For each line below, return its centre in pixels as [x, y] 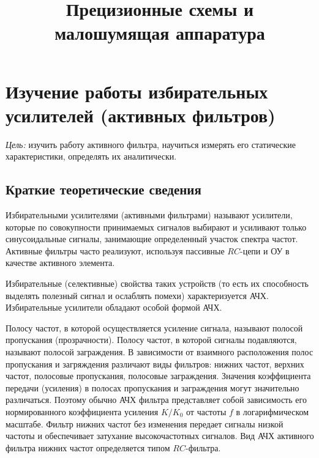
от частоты [206, 411]
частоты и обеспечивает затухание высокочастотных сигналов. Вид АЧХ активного [160, 436]
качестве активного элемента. [60, 263]
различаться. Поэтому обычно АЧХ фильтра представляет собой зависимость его [156, 400]
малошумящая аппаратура [160, 33]
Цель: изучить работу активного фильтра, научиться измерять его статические [151, 144]
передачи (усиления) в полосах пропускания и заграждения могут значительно [152, 387]
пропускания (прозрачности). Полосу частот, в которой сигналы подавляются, [151, 340]
